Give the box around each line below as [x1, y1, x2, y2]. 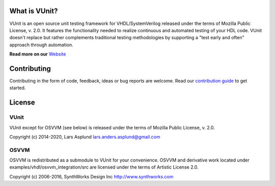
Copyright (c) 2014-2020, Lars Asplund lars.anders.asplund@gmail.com [9, 134, 160, 140]
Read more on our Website [9, 51, 66, 57]
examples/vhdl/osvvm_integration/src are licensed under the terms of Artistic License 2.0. [9, 164, 199, 170]
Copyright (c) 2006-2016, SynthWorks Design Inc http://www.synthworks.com [9, 173, 174, 179]
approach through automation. [9, 41, 73, 48]
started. [9, 85, 26, 91]
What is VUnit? [9, 7, 58, 15]
